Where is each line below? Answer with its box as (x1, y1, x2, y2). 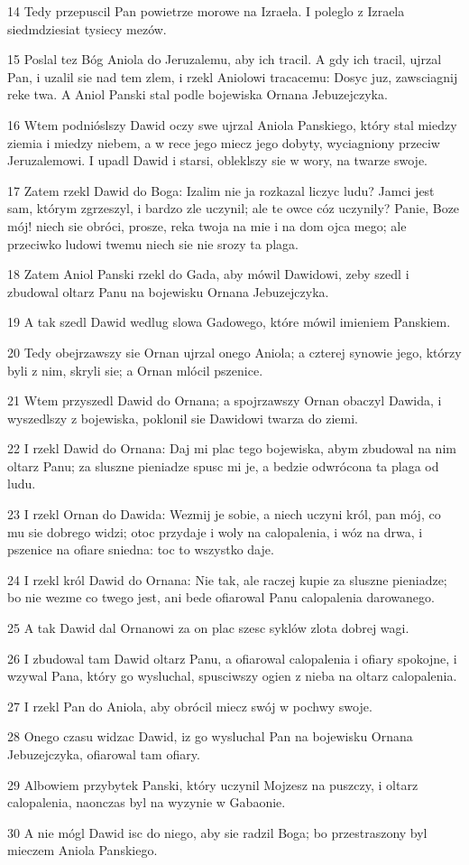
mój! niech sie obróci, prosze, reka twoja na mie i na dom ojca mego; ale (7, 216, 407, 235)
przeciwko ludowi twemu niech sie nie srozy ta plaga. (7, 234, 299, 253)
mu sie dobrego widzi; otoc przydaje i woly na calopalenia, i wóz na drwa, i (7, 522, 423, 541)
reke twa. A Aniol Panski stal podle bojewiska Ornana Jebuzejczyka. (7, 85, 388, 104)
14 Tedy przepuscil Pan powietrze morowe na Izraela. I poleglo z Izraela (7, 2, 405, 20)
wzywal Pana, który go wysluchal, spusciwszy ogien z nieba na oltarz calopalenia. (7, 666, 457, 685)
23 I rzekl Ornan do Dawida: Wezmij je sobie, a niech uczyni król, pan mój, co (7, 505, 441, 524)
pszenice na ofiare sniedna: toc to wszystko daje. (7, 540, 274, 559)
